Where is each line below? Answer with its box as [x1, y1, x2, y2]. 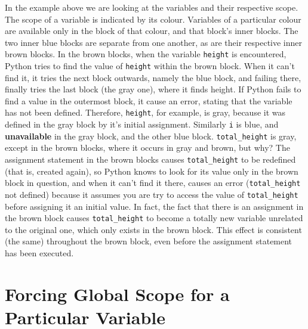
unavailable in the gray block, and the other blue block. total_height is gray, [5, 129, 297, 142]
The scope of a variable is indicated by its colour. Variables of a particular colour [5, 13, 301, 25]
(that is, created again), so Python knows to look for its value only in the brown [5, 164, 298, 177]
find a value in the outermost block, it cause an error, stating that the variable [5, 94, 292, 107]
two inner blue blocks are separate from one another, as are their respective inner [5, 36, 303, 48]
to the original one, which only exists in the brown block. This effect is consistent [5, 223, 302, 235]
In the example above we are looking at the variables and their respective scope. [5, 1, 298, 13]
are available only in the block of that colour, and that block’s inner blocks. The [5, 24, 298, 37]
